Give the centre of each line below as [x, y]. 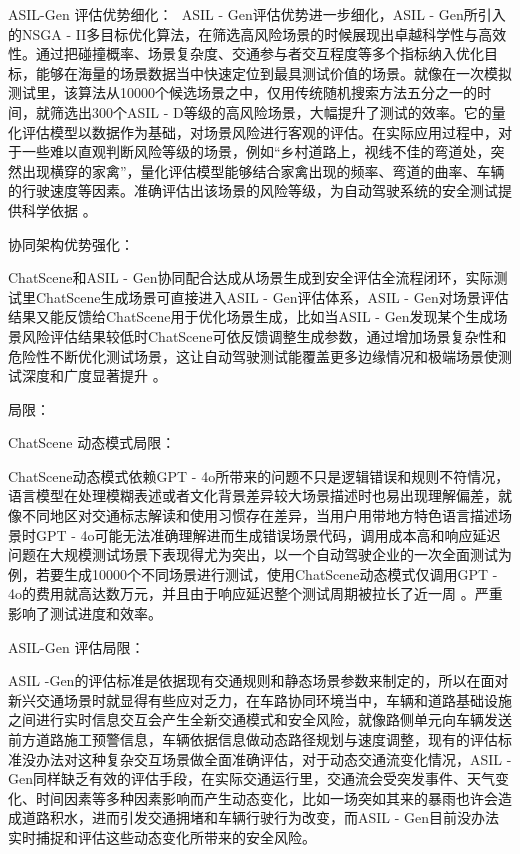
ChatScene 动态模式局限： [92, 442]
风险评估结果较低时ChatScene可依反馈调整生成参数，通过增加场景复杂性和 [264, 335]
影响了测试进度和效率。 [85, 613]
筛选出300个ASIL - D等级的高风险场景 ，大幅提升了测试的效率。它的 [270, 111]
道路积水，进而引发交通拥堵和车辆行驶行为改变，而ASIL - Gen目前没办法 [260, 817]
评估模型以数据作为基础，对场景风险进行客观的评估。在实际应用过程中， [259, 131]
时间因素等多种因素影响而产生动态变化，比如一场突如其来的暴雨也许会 [266, 797]
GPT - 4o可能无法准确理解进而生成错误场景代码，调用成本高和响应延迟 [268, 534]
